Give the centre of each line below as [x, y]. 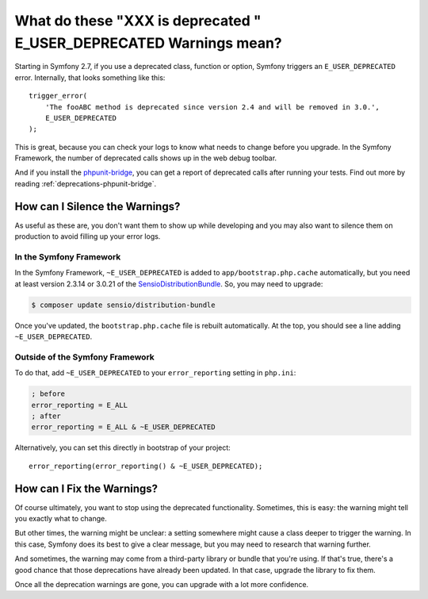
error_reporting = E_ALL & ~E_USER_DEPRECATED [123, 427]
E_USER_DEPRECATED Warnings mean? [149, 43]
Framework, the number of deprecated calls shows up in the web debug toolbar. [146, 158]
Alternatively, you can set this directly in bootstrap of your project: [123, 447]
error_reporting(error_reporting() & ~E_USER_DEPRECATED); [146, 466]
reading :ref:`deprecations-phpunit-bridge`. [86, 183]
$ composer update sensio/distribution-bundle [123, 305]
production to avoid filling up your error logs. [88, 236]
